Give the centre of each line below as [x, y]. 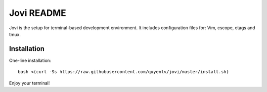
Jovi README [38, 13]
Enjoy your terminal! [29, 83]
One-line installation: [30, 60]
